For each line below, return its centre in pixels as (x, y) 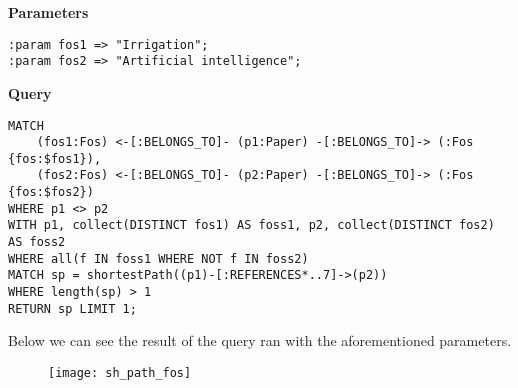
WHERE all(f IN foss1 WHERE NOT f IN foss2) (158, 258)
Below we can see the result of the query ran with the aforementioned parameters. (260, 340)
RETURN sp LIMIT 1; (72, 308)
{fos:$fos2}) (51, 192)
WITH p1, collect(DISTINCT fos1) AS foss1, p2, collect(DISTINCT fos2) (251, 225)
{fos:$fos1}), (55, 158)
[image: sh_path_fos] (120, 372)
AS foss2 (37, 242)
